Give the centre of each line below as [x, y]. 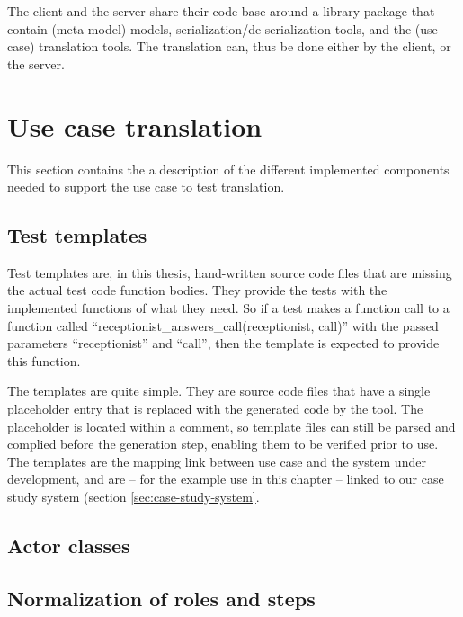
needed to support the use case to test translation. [146, 187]
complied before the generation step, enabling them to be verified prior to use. [223, 444]
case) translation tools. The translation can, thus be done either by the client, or [229, 46]
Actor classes [69, 545]
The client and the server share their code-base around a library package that [221, 11]
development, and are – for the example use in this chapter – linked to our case [226, 479]
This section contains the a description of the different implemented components [228, 169]
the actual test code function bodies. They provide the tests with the [197, 290]
